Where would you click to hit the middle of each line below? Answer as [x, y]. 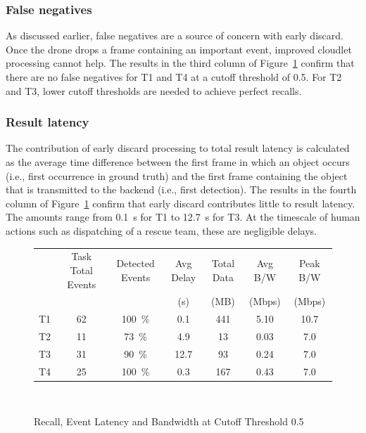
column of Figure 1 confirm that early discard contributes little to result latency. [181, 203]
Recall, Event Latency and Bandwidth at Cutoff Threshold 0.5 [169, 421]
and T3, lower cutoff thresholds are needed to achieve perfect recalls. [154, 90]
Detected [135, 263]
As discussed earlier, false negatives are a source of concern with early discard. [175, 35]
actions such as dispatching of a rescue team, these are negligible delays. [161, 230]
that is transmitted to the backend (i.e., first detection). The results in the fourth [181, 189]
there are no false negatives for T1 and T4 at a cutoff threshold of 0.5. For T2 [174, 77]
